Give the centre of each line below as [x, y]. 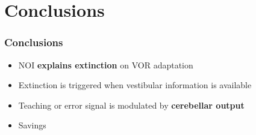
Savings [32, 125]
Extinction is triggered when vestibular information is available [135, 85]
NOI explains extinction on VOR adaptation [106, 64]
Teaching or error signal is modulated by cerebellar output [131, 105]
